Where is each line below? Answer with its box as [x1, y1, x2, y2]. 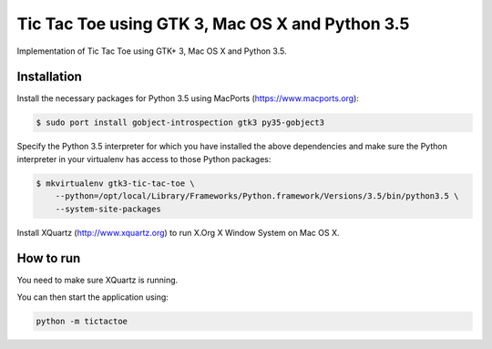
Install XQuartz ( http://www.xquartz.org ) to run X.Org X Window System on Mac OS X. [16, 227, 340, 238]
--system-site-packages [55, 203, 161, 214]
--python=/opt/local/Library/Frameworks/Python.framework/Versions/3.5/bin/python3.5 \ [55, 191, 459, 201]
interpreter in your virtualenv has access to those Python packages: [16, 153, 272, 164]
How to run [16, 251, 81, 266]
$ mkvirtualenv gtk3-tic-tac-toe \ [36, 178, 195, 189]
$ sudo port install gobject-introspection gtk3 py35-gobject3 [36, 118, 325, 128]
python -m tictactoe [36, 315, 128, 326]
